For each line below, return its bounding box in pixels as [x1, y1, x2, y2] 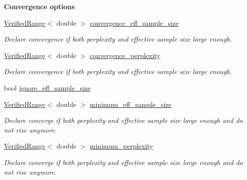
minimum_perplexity [89, 141, 153, 151]
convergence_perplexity [89, 50, 160, 60]
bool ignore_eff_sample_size [4, 82, 91, 92]
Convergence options [4, 1, 75, 11]
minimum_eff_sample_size [89, 99, 172, 109]
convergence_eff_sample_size [89, 17, 179, 28]
